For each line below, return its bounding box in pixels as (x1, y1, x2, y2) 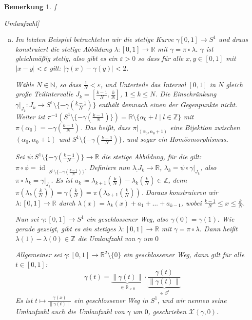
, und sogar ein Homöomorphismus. (122, 134, 229, 144)
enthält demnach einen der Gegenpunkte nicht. (98, 99, 237, 110)
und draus (218, 34, 248, 44)
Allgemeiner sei (15, 249, 62, 260)
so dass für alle (138, 53, 184, 63)
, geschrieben (148, 306, 187, 317)
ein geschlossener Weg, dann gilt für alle (123, 249, 245, 260)
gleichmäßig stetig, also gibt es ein (15, 53, 117, 63)
